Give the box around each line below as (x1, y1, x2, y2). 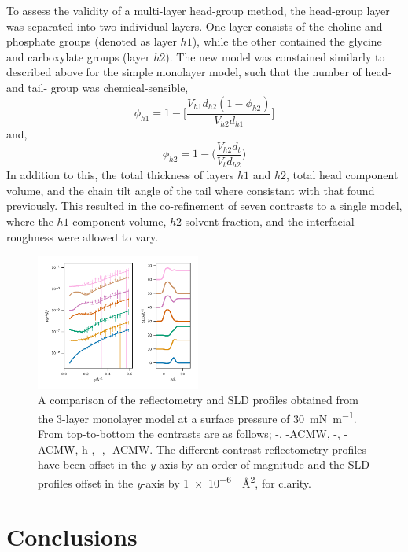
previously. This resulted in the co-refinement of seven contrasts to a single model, (6, 197, 402, 214)
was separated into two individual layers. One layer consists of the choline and (6, 17, 383, 34)
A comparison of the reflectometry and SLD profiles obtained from (38, 392, 358, 408)
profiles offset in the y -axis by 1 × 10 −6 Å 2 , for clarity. (38, 472, 311, 491)
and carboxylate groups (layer (6, 48, 150, 64)
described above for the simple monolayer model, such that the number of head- (6, 64, 391, 80)
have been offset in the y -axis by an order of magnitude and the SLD (38, 456, 369, 473)
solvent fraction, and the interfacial (185, 212, 355, 229)
